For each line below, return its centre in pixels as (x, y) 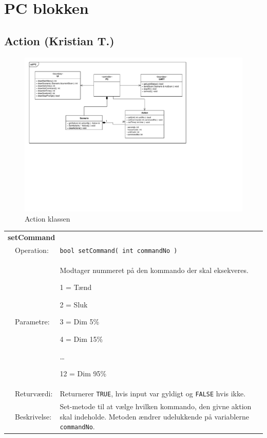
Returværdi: (34, 394)
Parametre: (32, 322)
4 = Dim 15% (81, 339)
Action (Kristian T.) (59, 40)
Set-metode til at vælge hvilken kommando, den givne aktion (156, 406)
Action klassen (47, 218)
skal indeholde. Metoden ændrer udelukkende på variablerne (154, 416)
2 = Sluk (74, 304)
